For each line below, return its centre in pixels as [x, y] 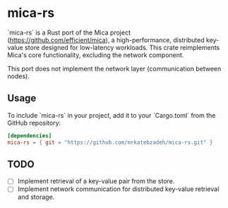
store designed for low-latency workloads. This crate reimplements [122, 47]
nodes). [18, 76]
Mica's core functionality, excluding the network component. [96, 55]
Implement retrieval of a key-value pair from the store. [96, 181]
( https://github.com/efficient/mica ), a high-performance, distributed [106, 39]
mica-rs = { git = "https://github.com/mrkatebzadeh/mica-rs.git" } [110, 142]
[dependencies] [30, 135]
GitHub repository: [34, 123]
